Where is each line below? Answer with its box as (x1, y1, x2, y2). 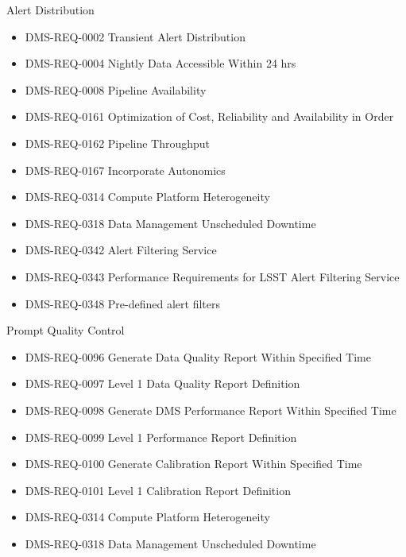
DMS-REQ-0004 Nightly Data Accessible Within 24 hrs (25, 55, 296, 72)
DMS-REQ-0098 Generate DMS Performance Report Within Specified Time (25, 401, 396, 418)
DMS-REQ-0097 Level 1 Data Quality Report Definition (25, 375, 300, 392)
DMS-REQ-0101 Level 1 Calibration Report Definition (25, 482, 291, 498)
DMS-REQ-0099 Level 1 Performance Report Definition (25, 428, 297, 445)
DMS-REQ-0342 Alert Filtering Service (25, 242, 217, 258)
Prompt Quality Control (6, 322, 125, 338)
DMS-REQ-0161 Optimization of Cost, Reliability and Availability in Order (25, 108, 394, 125)
